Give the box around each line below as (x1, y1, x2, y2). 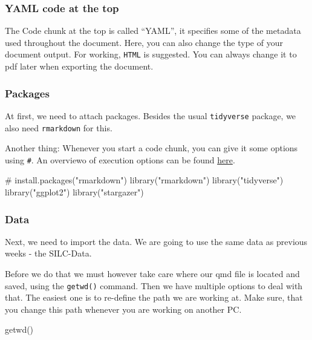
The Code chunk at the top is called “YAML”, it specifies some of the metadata (5, 24, 301, 37)
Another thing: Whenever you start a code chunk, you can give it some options (5, 142, 298, 154)
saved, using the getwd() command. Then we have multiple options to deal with (5, 279, 303, 292)
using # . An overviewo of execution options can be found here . (5, 153, 235, 166)
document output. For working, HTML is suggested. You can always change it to (5, 48, 297, 60)
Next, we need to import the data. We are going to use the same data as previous (5, 235, 308, 247)
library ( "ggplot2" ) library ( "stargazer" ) (5, 186, 144, 198)
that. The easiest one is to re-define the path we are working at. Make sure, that (5, 291, 303, 304)
